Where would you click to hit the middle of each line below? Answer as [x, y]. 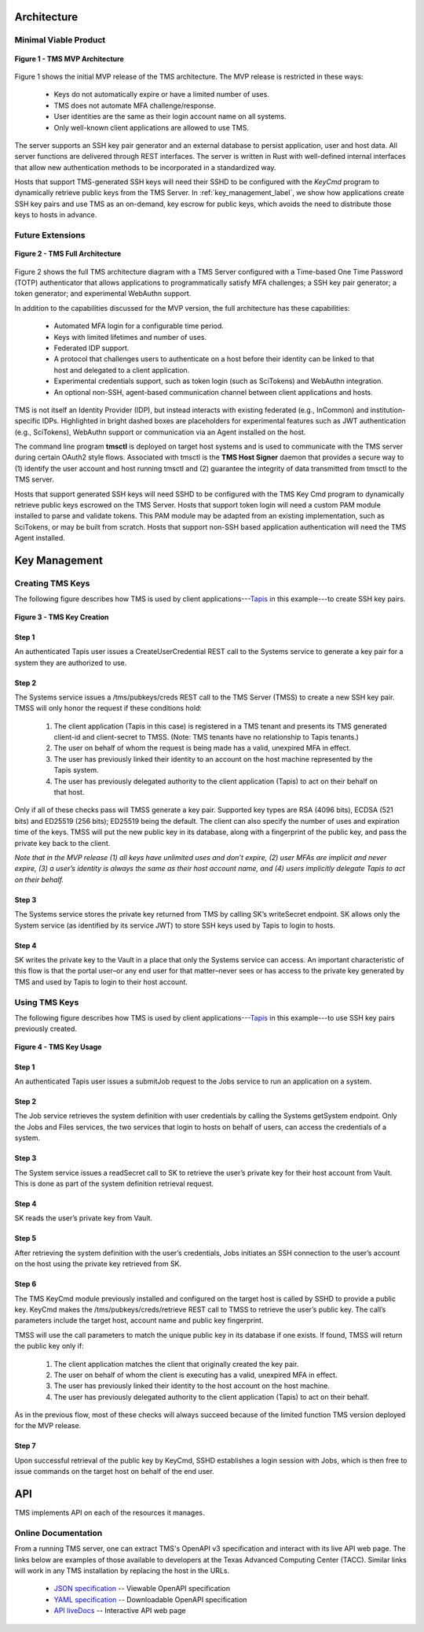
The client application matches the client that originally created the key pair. [176, 1364]
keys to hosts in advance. [56, 215]
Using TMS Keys [47, 1002]
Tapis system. [76, 770]
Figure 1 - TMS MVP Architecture [69, 58]
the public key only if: [49, 1346]
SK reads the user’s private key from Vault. [84, 1218]
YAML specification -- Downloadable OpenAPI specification [150, 1599]
